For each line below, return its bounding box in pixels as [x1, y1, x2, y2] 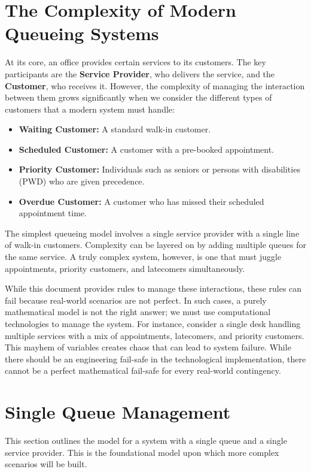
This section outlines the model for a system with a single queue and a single [5, 434, 287, 447]
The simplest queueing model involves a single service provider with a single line [5, 226, 300, 239]
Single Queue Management [5, 400, 231, 424]
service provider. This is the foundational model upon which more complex [5, 446, 279, 458]
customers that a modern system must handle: [5, 102, 175, 115]
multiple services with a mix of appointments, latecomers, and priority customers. [5, 329, 304, 341]
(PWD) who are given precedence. [19, 175, 145, 187]
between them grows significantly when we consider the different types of [5, 91, 272, 104]
